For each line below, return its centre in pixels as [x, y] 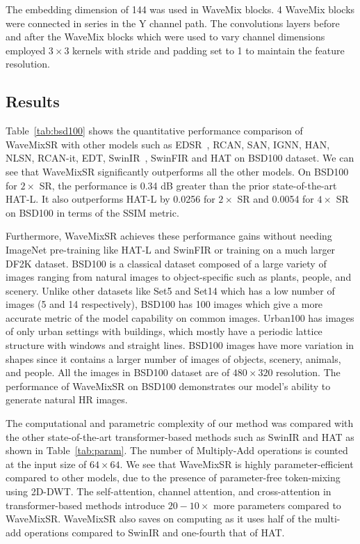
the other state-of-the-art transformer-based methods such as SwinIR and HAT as [180, 436]
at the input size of [46, 464]
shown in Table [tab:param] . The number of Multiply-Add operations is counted [177, 450]
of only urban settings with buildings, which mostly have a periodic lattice [164, 331]
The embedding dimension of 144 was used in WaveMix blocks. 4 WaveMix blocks [180, 9]
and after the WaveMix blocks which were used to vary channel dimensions [165, 37]
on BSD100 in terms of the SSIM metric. [92, 212]
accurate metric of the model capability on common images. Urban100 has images [180, 317]
